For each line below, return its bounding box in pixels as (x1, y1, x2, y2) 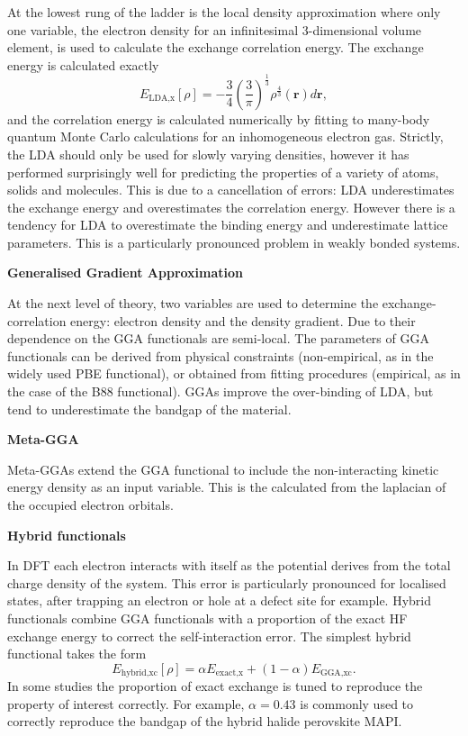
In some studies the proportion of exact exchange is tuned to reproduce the (7, 677, 423, 695)
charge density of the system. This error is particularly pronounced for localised (7, 573, 446, 592)
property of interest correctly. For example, (7, 694, 245, 713)
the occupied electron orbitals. (7, 495, 174, 514)
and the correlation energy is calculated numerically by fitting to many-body (7, 109, 430, 128)
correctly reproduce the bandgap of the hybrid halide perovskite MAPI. (7, 712, 402, 731)
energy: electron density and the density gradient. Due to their (70, 311, 416, 330)
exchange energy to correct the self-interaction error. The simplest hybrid (7, 626, 411, 645)
